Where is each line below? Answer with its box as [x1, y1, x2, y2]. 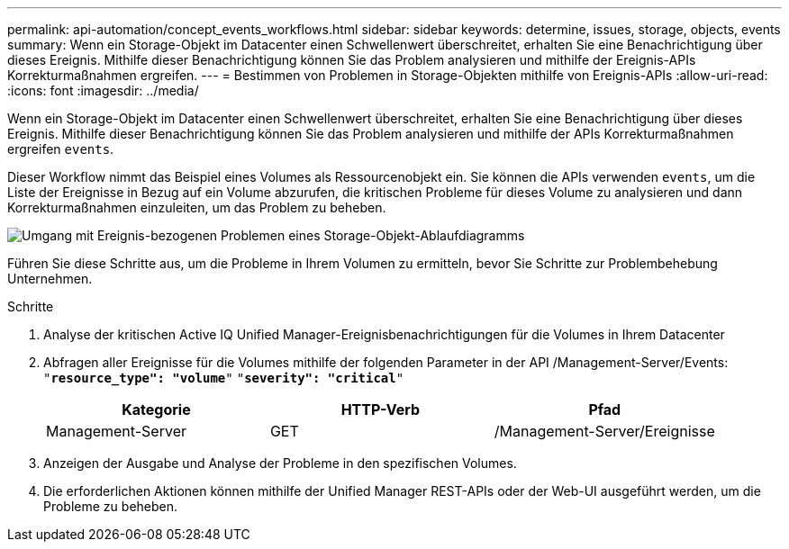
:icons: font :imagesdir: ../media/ [7, 83, 199, 98]
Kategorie [122, 400, 191, 418]
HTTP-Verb [340, 400, 421, 418]
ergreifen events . [7, 141, 114, 157]
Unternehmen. [7, 271, 93, 286]
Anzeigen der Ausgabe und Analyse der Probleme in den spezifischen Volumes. [43, 455, 517, 471]
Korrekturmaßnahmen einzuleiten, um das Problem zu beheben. [7, 200, 386, 215]
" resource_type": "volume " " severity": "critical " [43, 371, 404, 385]
